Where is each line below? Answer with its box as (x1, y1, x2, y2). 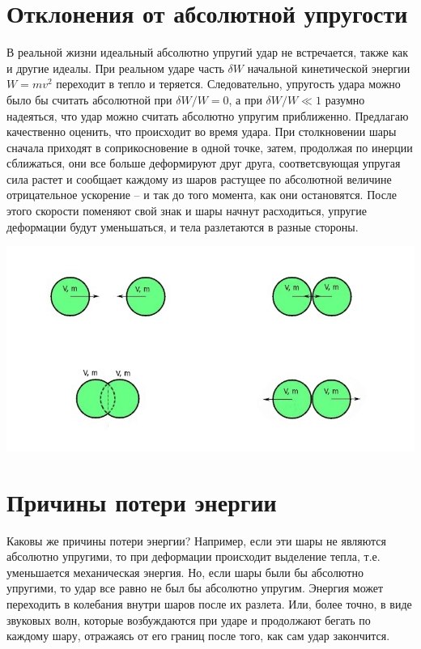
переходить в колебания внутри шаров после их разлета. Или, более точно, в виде (6, 595, 412, 612)
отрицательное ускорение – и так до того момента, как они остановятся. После (6, 186, 398, 203)
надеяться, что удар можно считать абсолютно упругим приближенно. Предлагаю (6, 107, 409, 124)
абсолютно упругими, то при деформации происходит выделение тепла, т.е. (6, 548, 381, 565)
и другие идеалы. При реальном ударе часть (6, 59, 224, 76)
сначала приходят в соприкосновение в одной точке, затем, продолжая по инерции (6, 138, 413, 155)
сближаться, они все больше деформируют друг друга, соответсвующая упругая (6, 155, 401, 172)
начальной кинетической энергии (247, 59, 410, 76)
